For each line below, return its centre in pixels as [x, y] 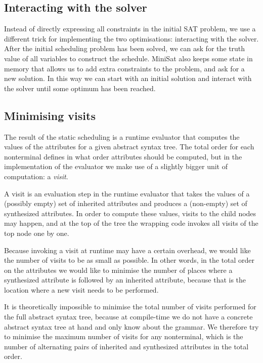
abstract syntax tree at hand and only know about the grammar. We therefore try [131, 326]
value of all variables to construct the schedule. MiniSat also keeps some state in [128, 58]
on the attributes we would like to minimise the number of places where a [118, 270]
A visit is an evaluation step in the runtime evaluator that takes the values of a [127, 193]
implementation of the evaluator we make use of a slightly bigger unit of [116, 166]
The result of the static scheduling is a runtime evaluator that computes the [122, 136]
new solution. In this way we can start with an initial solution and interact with [128, 78]
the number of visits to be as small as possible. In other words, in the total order [129, 260]
